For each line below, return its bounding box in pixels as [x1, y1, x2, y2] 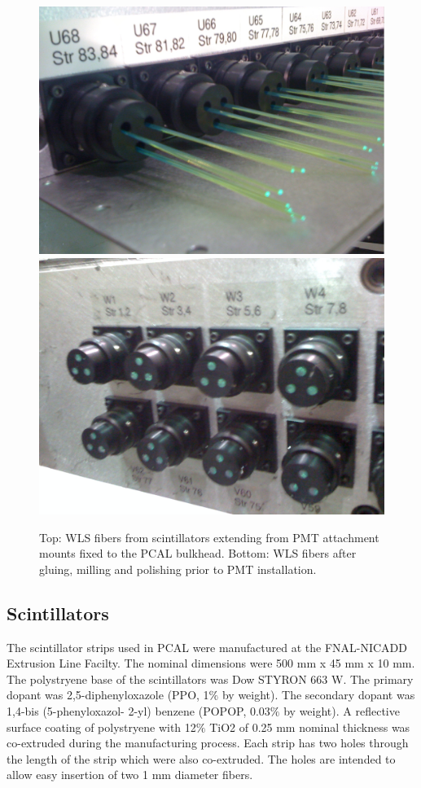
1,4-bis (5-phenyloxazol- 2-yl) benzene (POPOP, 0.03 [7, 702, 270, 719]
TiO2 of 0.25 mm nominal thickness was [209, 718, 410, 735]
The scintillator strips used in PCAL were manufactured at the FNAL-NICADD [7, 638, 408, 655]
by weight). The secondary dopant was [221, 686, 415, 703]
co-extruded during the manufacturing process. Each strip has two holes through [7, 734, 409, 751]
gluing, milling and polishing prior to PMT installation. [39, 560, 317, 577]
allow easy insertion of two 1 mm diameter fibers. [7, 766, 253, 783]
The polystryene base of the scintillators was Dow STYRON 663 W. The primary [7, 670, 414, 687]
